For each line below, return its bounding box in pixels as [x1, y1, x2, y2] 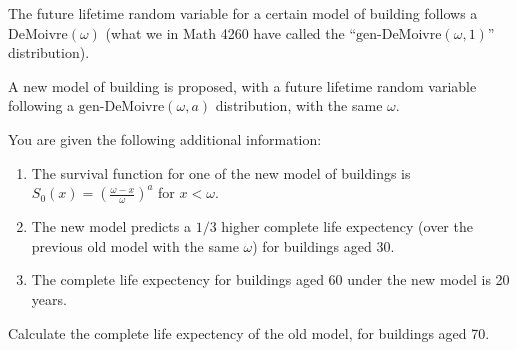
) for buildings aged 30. [252, 235, 395, 256]
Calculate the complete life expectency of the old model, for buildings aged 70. [8, 322, 490, 343]
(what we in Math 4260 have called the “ [105, 22, 357, 43]
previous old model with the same [31, 235, 239, 256]
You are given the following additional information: [8, 128, 322, 149]
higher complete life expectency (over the [221, 216, 473, 237]
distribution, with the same [215, 95, 383, 116]
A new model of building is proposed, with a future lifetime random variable [8, 75, 477, 96]
